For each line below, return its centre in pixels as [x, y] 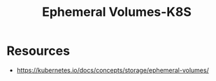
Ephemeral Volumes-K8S [117, 12]
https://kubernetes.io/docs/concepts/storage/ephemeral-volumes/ [113, 70]
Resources [38, 51]
